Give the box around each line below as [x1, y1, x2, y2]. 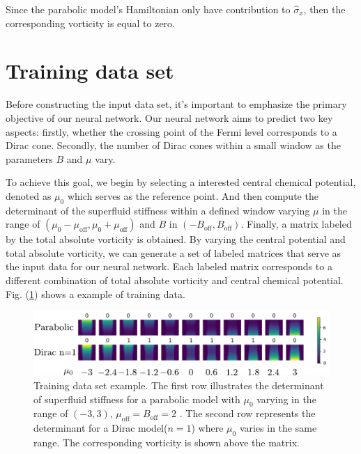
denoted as [6, 188, 52, 203]
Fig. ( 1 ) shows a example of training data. [6, 286, 185, 301]
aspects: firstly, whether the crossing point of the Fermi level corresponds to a [6, 124, 337, 139]
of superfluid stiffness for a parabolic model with [33, 391, 240, 406]
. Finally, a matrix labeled [240, 217, 352, 231]
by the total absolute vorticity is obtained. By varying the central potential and [6, 232, 346, 246]
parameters [6, 151, 53, 166]
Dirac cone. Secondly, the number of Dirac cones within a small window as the [6, 138, 341, 152]
